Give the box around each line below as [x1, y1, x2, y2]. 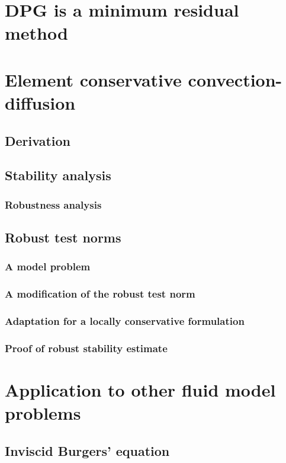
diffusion [5, 90, 76, 114]
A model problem [5, 259, 91, 274]
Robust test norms [5, 228, 121, 246]
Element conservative [5, 67, 182, 91]
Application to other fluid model [5, 377, 276, 401]
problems [5, 401, 81, 425]
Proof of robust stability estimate [5, 340, 168, 355]
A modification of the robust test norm [5, 286, 195, 301]
